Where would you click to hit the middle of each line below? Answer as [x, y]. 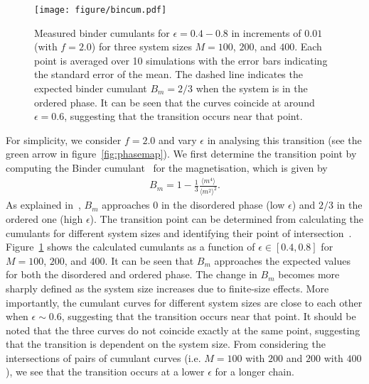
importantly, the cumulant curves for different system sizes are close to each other [184, 302]
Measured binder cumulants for [102, 32]
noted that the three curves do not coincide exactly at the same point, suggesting [183, 330]
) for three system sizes [141, 46]
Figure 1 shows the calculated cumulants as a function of [130, 247]
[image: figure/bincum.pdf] [101, 10]
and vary [177, 139]
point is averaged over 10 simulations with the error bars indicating [181, 60]
